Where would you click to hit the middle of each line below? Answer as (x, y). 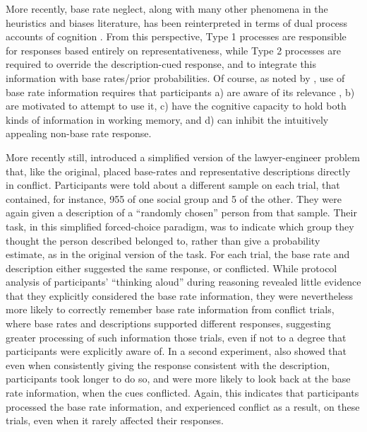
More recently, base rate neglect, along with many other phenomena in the (167, 8)
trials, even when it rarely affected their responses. (115, 420)
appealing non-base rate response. (79, 133)
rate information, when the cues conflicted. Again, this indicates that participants (182, 393)
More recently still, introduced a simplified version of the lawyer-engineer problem (183, 157)
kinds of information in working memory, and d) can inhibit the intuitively (167, 119)
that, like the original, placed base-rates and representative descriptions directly (178, 171)
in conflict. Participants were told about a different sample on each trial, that (173, 185)
